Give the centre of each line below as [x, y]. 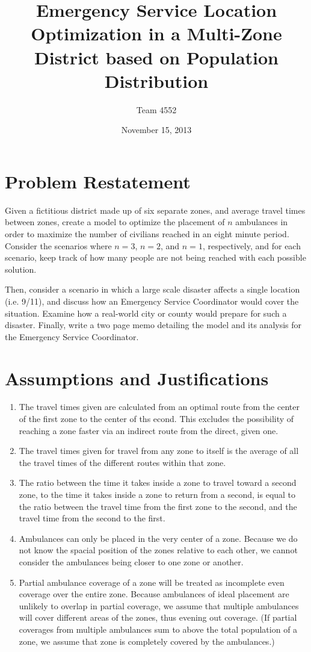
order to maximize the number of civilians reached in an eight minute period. [147, 234]
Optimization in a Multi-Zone [156, 33]
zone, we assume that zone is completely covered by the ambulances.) [147, 641]
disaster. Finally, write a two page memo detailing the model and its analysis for [153, 325]
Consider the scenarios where [58, 245]
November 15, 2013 [156, 130]
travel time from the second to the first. [92, 518]
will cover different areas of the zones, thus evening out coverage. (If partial [158, 617]
